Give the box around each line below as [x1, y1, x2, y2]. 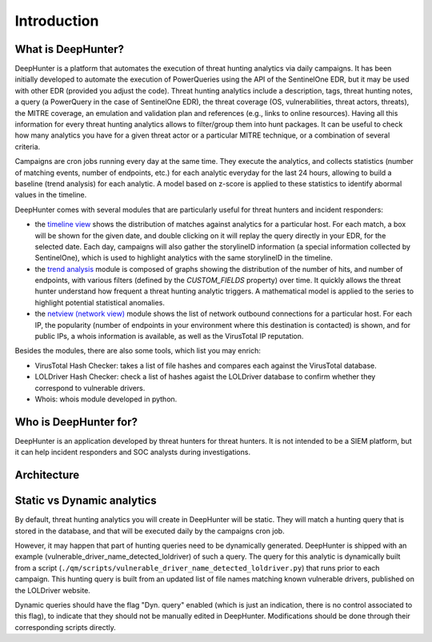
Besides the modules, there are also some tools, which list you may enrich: [14, 346, 262, 356]
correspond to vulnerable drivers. [34, 383, 146, 393]
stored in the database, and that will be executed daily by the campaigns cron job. [14, 526, 285, 536]
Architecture [14, 469, 80, 482]
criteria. [14, 142, 41, 151]
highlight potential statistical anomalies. [34, 297, 166, 307]
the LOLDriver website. [14, 585, 91, 595]
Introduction [14, 12, 99, 30]
